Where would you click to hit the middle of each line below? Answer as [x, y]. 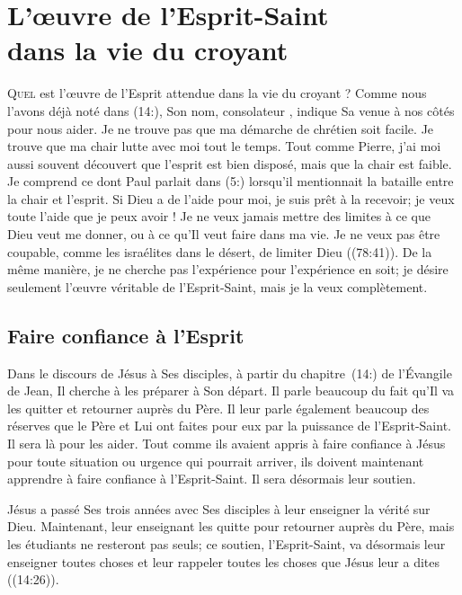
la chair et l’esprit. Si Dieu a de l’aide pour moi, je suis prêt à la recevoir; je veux [231, 198]
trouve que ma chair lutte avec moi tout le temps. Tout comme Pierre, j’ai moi [224, 146]
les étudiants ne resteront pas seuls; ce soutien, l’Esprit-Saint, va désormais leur [227, 543]
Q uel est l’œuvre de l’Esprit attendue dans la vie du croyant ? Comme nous [217, 93]
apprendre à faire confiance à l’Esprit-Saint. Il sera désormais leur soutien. [212, 479]
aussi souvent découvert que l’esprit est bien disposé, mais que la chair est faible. [230, 163]
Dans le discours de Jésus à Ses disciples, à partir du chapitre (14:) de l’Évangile [230, 373]
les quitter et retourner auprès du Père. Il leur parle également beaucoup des [218, 408]
